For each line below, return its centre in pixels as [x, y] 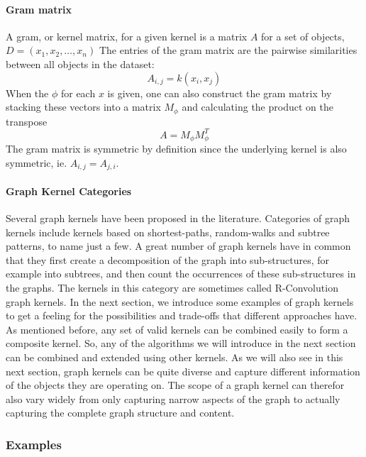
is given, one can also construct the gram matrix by [220, 93]
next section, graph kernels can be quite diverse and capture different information [183, 371]
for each [78, 93]
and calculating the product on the [257, 107]
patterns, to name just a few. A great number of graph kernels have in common [178, 246]
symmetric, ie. [37, 162]
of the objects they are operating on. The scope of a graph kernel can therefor [175, 385]
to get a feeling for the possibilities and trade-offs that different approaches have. [182, 315]
